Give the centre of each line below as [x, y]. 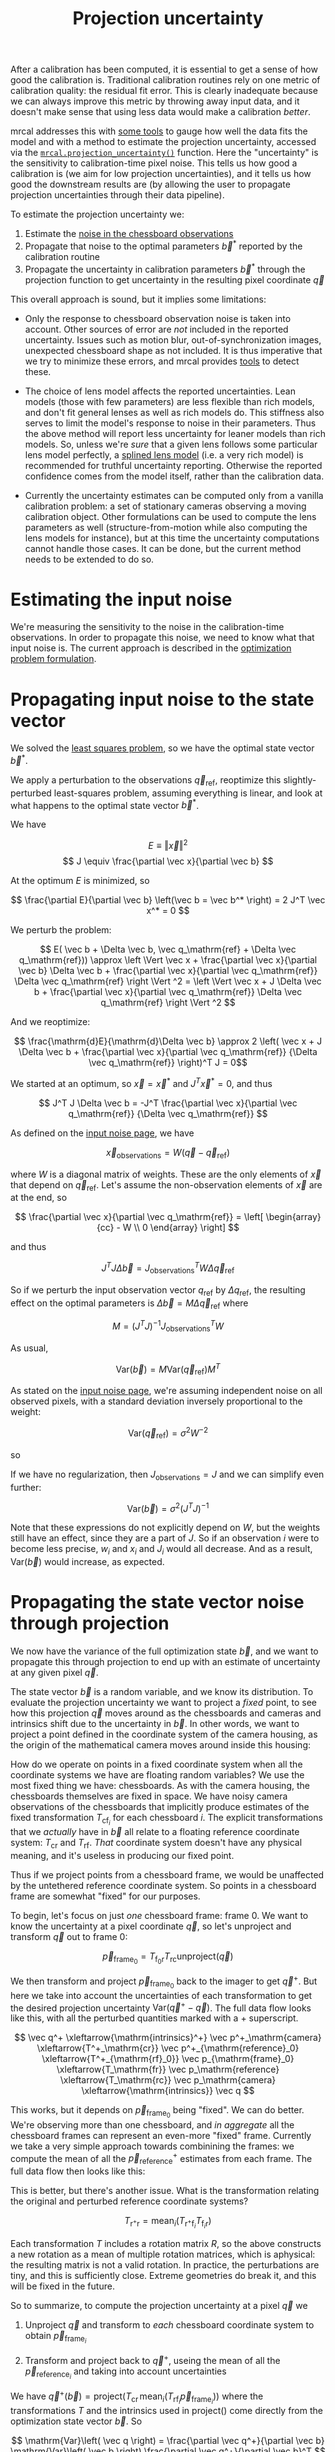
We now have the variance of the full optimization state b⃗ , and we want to [164, 1651]
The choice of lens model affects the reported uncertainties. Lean [160, 391]
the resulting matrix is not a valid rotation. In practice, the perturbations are [165, 2265]
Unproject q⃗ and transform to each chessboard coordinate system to [169, 2325]
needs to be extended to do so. [89, 559]
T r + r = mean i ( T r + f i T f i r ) [168, 2223]
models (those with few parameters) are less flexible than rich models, [169, 401]
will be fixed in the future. [62, 2286]
